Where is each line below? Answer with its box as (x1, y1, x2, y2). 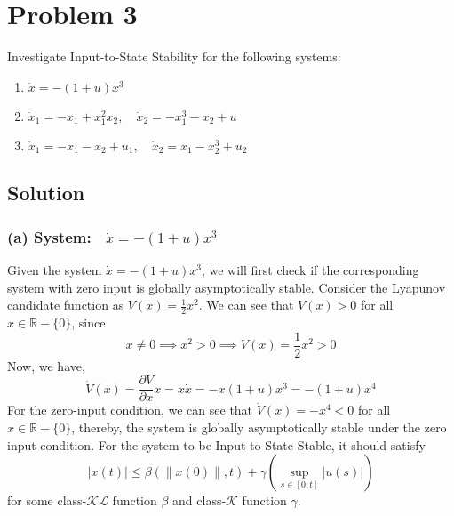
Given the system (7, 261, 102, 279)
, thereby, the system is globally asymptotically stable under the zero (71, 417, 447, 436)
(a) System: (7, 225, 92, 247)
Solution (7, 179, 85, 206)
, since (71, 313, 106, 332)
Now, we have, (7, 356, 85, 375)
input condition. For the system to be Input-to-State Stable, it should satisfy (7, 435, 426, 454)
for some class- (7, 491, 87, 510)
